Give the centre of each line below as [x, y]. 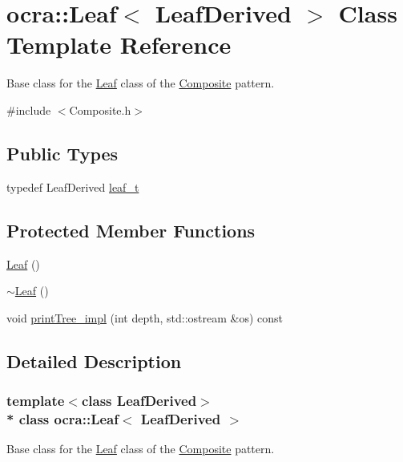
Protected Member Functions [131, 230]
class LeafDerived [139, 400]
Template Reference [119, 45]
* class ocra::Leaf [62, 418]
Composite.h [100, 109]
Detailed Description [94, 361]
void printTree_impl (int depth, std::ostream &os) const [145, 317]
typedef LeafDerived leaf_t [73, 186]
